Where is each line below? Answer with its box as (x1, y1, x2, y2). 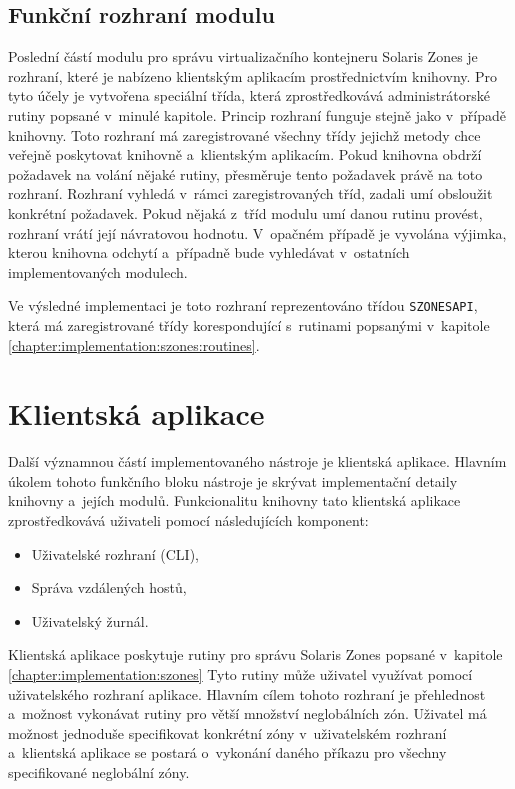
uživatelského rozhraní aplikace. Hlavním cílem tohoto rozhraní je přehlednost (8, 683, 486, 704)
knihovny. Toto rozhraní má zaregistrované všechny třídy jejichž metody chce (8, 124, 481, 145)
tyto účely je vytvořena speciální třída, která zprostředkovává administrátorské (8, 85, 491, 106)
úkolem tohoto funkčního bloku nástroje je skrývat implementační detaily (8, 470, 458, 491)
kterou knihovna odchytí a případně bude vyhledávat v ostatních (8, 242, 410, 263)
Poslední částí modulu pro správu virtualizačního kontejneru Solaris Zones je (8, 46, 478, 67)
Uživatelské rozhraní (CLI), (31, 543, 199, 564)
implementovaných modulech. (8, 261, 188, 282)
